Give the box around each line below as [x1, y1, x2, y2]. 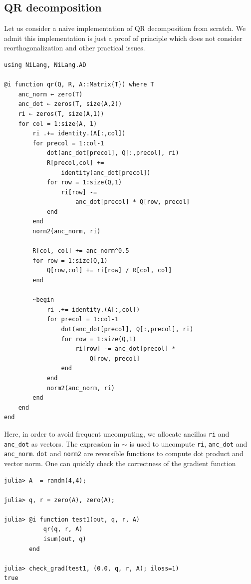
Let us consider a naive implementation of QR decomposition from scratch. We [4, 23, 246, 33]
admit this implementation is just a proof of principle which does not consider [4, 32, 243, 43]
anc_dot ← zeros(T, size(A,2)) [18, 100, 122, 108]
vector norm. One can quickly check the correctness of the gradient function [4, 458, 236, 468]
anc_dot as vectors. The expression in [4, 438, 120, 449]
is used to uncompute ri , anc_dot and [129, 438, 248, 449]
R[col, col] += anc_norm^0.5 [32, 247, 129, 255]
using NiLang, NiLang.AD [4, 61, 86, 68]
